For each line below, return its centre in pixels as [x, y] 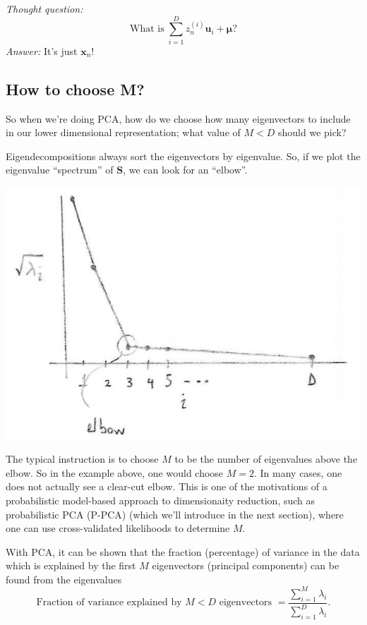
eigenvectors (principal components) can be [246, 565]
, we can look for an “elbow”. [185, 170]
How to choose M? [75, 89]
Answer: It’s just [42, 50]
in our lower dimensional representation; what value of [123, 132]
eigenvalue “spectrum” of [60, 170]
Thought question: [44, 8]
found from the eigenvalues [64, 579]
